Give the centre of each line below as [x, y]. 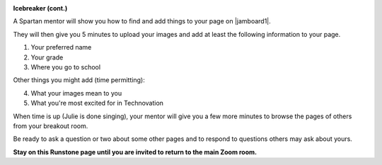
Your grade [47, 57]
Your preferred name [61, 47]
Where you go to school [66, 67]
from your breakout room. [51, 126]
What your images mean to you [76, 93]
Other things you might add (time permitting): [79, 80]
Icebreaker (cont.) [40, 8]
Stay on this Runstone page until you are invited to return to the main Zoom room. [135, 152]
